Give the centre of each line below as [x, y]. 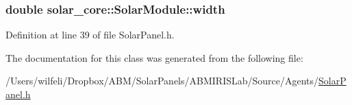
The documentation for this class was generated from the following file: [154, 57]
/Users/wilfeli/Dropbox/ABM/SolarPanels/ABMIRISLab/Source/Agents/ [162, 81]
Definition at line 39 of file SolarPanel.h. [90, 35]
